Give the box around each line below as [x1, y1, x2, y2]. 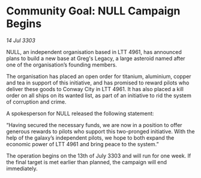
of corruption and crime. [6, 98, 67, 105]
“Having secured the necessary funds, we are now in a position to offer [6, 121, 182, 128]
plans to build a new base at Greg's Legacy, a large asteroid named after [6, 55, 185, 62]
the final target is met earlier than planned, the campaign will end [6, 158, 167, 165]
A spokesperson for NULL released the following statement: [6, 110, 154, 117]
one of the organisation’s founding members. [6, 61, 117, 68]
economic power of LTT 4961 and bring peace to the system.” [6, 140, 159, 147]
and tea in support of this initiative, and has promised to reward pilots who [6, 79, 190, 86]
